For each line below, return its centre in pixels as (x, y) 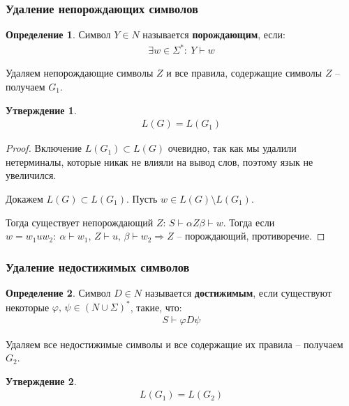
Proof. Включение (44, 148)
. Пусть (142, 198)
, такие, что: (156, 307)
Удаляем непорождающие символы (80, 73)
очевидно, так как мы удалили (232, 148)
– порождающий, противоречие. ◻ (251, 236)
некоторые (28, 307)
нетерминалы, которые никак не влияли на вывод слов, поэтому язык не (159, 161)
